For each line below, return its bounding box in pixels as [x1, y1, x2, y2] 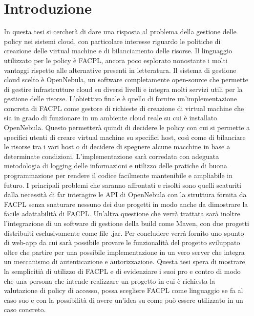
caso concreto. [4, 304, 46, 315]
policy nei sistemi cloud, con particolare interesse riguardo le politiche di [4, 36, 221, 46]
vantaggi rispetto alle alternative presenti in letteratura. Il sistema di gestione [4, 65, 236, 75]
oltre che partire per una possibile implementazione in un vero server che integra [4, 247, 245, 257]
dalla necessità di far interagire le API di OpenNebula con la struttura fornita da [4, 189, 247, 200]
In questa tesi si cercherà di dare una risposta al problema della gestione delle [4, 26, 236, 37]
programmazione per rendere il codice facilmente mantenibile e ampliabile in [4, 170, 233, 181]
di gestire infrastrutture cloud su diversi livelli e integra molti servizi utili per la [4, 84, 243, 94]
